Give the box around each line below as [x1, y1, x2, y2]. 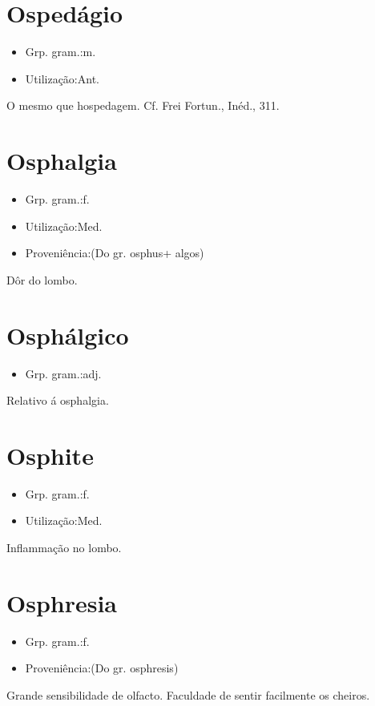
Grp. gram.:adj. [25, 365, 102, 381]
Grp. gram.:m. [25, 43, 96, 60]
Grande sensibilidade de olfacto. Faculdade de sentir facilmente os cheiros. [6, 686, 370, 703]
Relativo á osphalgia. [6, 392, 109, 409]
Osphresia [6, 586, 118, 619]
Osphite [6, 438, 94, 471]
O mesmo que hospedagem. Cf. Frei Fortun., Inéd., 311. [6, 97, 280, 114]
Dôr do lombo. [6, 271, 78, 288]
